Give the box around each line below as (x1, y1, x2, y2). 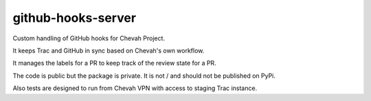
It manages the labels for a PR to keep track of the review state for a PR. (12, 59, 216, 68)
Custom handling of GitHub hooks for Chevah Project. (12, 34, 165, 42)
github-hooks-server (12, 10, 137, 25)
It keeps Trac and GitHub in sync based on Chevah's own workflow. (12, 46, 205, 55)
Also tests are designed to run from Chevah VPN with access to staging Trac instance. (12, 84, 258, 92)
